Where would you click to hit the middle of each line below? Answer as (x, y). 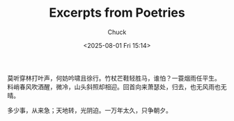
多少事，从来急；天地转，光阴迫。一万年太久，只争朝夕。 (89, 110)
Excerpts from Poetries (117, 13)
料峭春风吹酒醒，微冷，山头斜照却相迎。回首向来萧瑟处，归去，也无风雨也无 (117, 87)
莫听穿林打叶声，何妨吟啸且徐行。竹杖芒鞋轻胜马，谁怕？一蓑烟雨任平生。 (114, 78)
